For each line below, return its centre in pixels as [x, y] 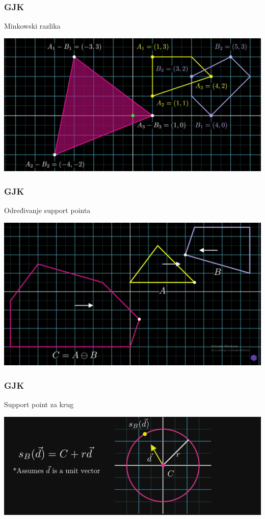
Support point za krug [39, 404]
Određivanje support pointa [47, 210]
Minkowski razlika [32, 26]
